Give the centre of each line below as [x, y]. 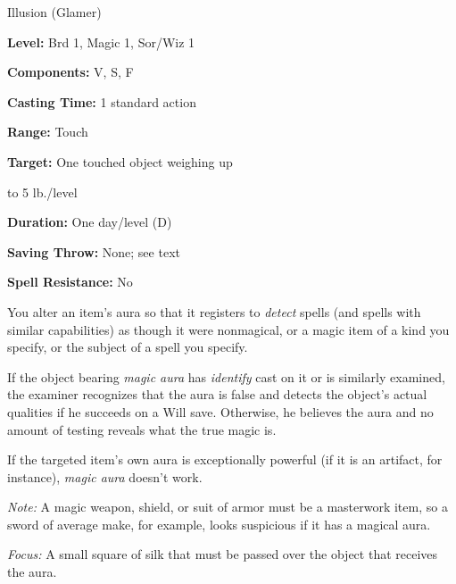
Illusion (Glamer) [54, 12]
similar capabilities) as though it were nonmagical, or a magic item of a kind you [228, 329]
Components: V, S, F [70, 72]
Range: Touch [48, 132]
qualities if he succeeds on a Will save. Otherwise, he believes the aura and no [220, 411]
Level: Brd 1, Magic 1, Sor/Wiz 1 [101, 42]
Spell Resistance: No [70, 282]
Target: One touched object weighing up [120, 161]
